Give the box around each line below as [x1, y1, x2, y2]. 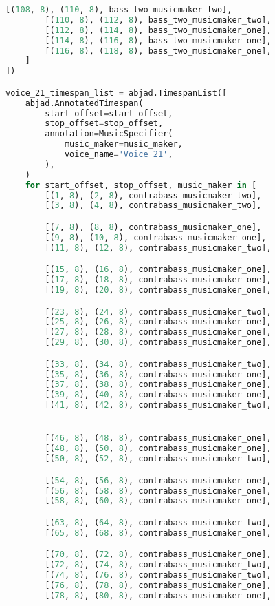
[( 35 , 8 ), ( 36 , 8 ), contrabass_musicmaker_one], [45, 369, 272, 379]
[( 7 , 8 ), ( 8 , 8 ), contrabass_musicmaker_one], [45, 222, 262, 232]
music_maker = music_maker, [64, 139, 183, 149]
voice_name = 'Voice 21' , [64, 149, 173, 160]
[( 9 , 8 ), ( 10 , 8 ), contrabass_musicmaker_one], [45, 232, 267, 242]
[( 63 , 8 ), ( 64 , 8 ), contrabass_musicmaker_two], [45, 517, 272, 527]
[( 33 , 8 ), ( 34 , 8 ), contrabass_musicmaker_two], [45, 359, 272, 369]
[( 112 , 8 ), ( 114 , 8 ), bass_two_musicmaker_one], [45, 25, 272, 35]
